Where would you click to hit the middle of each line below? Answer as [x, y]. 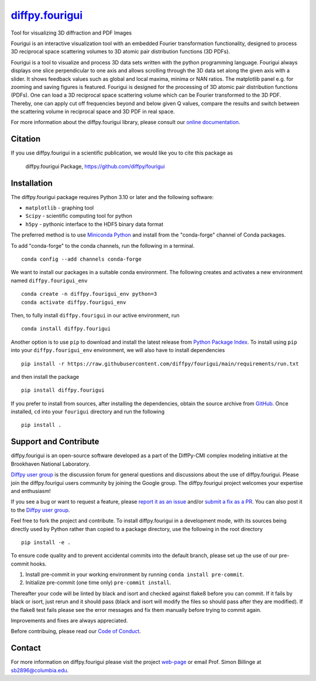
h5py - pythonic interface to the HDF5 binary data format [95, 224]
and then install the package [45, 377]
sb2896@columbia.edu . [40, 670]
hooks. [38, 564]
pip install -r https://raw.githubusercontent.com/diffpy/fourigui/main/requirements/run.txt [160, 364]
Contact [26, 648]
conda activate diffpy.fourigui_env [74, 302]
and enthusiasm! [31, 491]
